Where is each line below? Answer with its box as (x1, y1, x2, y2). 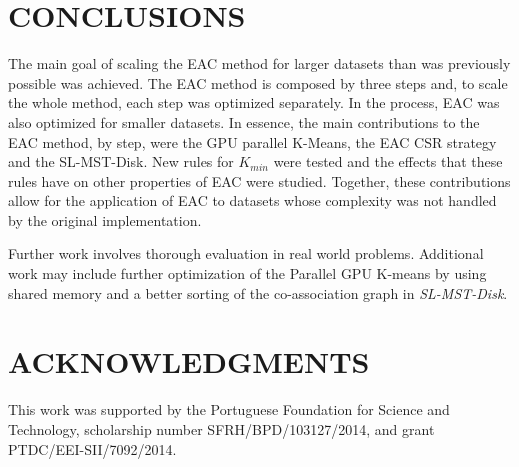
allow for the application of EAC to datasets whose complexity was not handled (8, 190, 497, 211)
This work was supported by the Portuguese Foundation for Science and (8, 399, 450, 420)
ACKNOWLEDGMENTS (8, 341, 370, 382)
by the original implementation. (8, 209, 202, 230)
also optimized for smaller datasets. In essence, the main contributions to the (8, 111, 480, 132)
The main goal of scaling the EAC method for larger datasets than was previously (8, 53, 511, 74)
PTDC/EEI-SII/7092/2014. (8, 438, 177, 459)
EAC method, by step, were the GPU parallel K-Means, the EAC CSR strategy (8, 131, 497, 152)
